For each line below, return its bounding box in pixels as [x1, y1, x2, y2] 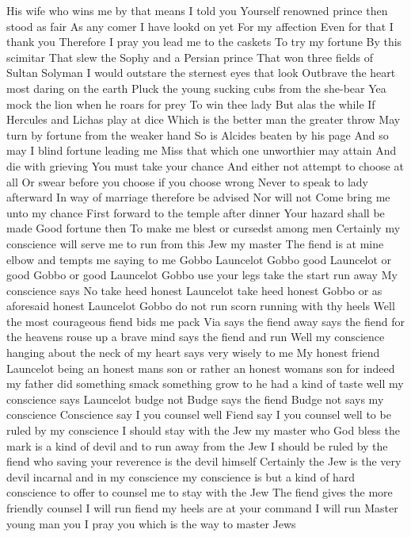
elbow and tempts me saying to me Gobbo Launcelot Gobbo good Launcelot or [6, 251, 392, 267]
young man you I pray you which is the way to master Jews [6, 515, 296, 531]
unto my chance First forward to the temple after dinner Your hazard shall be [6, 204, 385, 221]
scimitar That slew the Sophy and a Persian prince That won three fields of [6, 48, 374, 65]
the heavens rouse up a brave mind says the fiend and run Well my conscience [6, 328, 385, 345]
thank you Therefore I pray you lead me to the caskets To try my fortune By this [6, 33, 402, 50]
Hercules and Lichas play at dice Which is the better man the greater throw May [6, 111, 401, 128]
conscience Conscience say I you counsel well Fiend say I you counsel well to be [6, 406, 391, 423]
